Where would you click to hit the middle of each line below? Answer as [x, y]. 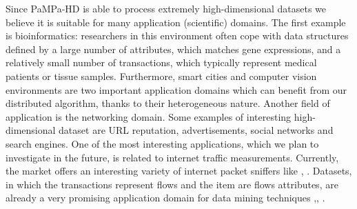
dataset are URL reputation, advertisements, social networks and [196, 130]
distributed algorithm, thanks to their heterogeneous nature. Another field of [168, 103]
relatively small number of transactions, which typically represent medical [161, 62]
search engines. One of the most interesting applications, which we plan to [162, 143]
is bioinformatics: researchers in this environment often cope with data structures [177, 36]
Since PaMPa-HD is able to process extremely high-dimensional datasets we [166, 8]
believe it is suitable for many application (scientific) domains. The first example [176, 22]
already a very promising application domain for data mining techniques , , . [165, 198]
